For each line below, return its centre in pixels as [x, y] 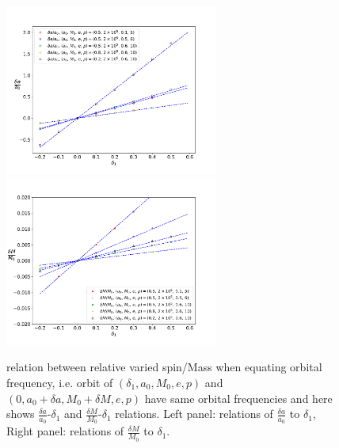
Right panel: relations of [65, 431]
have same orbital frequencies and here [238, 398]
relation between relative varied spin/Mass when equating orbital [164, 367]
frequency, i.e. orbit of [60, 382]
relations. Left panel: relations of [194, 414]
